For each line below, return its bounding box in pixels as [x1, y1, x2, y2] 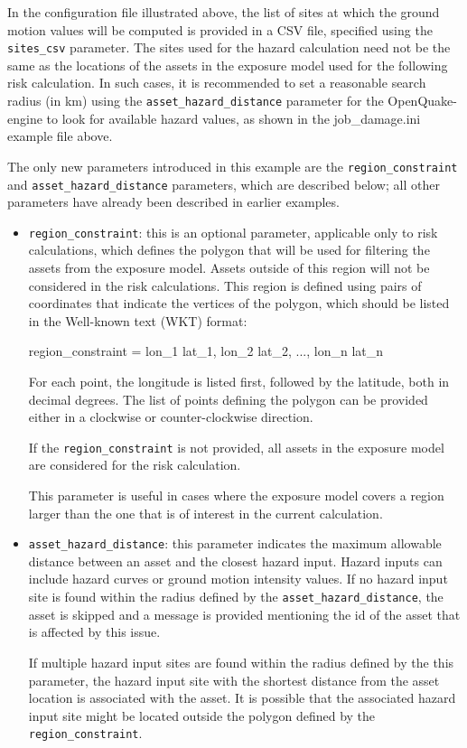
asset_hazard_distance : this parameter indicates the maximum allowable [28, 534, 442, 553]
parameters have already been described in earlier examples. [7, 192, 340, 211]
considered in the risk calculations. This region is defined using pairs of [28, 276, 422, 295]
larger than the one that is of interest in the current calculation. [28, 503, 383, 522]
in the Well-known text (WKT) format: [28, 311, 248, 330]
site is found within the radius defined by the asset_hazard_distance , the [28, 587, 444, 606]
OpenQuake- [388, 91, 457, 110]
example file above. [7, 126, 113, 145]
